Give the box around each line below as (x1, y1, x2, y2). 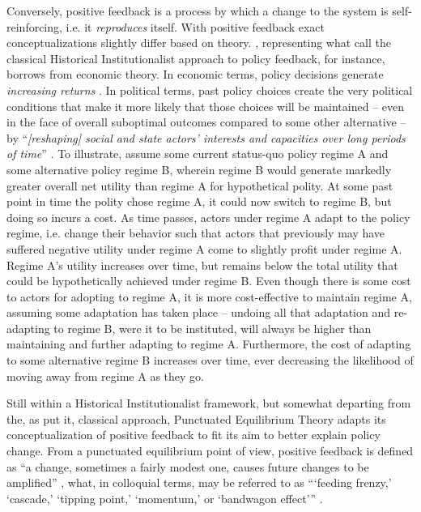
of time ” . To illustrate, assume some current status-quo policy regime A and (6, 145, 389, 162)
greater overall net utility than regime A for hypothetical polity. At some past (6, 177, 393, 194)
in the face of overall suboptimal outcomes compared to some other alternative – (6, 113, 406, 130)
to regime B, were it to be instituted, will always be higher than (53, 319, 372, 336)
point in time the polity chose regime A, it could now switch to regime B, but (6, 193, 392, 210)
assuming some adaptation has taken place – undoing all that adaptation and (6, 304, 391, 321)
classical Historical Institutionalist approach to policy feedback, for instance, (6, 49, 385, 66)
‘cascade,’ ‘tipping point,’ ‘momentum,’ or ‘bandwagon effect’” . (6, 489, 323, 506)
